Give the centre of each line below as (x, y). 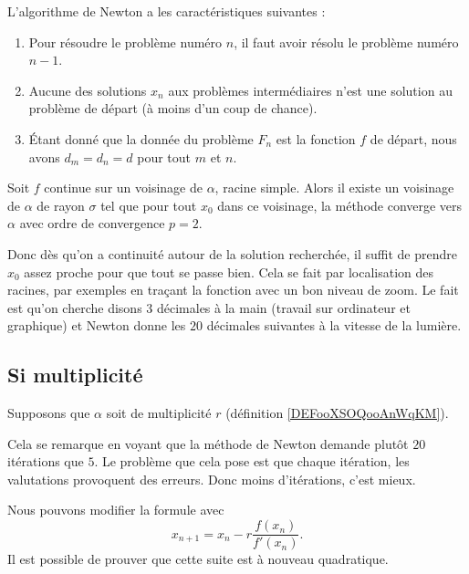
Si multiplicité (75, 375)
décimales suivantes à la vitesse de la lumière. (334, 325)
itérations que (46, 461)
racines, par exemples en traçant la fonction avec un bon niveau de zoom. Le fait (233, 290)
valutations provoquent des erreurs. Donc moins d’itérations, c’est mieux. (212, 479)
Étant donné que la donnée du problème (141, 138)
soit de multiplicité (159, 413)
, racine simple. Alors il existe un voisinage (334, 188)
